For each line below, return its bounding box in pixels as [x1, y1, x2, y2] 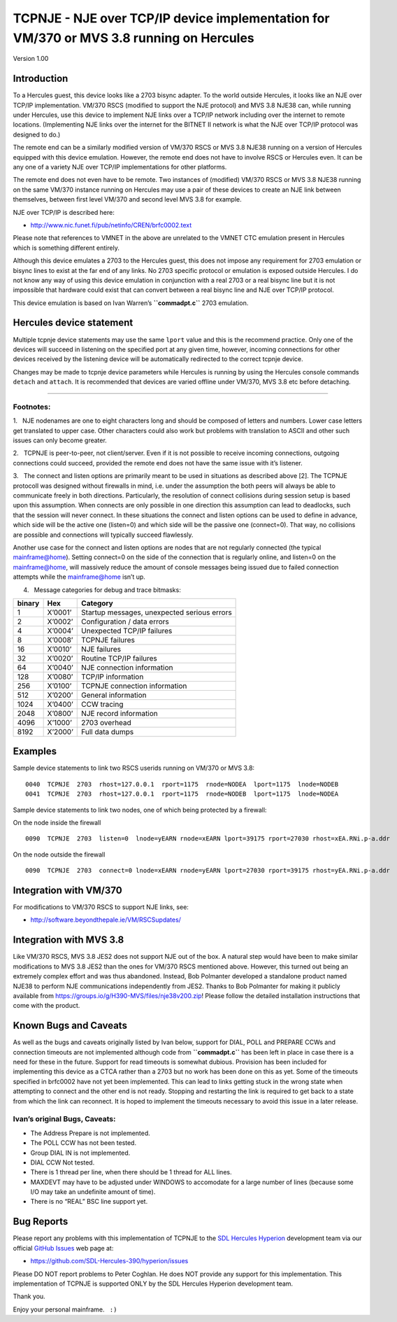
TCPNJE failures [81, 635, 136, 645]
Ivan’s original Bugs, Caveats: [13, 1114, 116, 1124]
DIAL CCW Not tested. [30, 1158, 95, 1167]
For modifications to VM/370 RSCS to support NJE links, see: [13, 903, 189, 911]
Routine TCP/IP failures [81, 653, 157, 663]
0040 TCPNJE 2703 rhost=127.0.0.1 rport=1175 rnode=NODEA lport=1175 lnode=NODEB [25, 780, 339, 788]
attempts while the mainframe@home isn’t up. [13, 572, 146, 581]
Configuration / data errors [81, 617, 169, 626]
